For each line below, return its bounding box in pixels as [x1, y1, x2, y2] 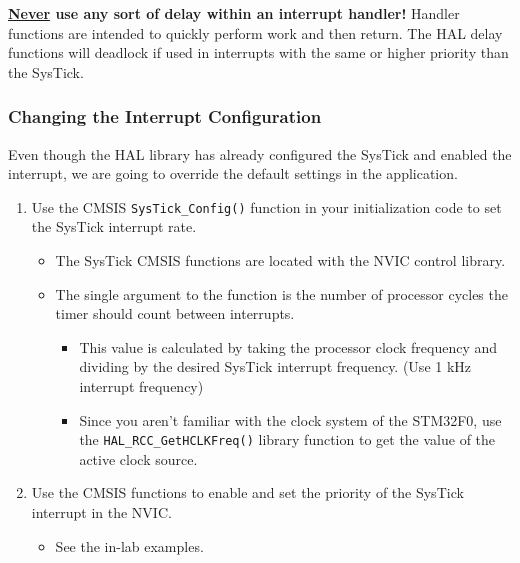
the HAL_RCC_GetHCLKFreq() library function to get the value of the [79, 429, 496, 450]
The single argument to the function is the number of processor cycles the [55, 283, 508, 304]
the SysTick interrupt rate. [31, 216, 197, 237]
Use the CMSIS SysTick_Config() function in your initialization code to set [31, 196, 502, 217]
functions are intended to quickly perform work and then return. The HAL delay [8, 22, 503, 43]
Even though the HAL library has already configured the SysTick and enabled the [8, 143, 512, 164]
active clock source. [79, 448, 198, 469]
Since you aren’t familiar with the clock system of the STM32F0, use [79, 409, 502, 430]
